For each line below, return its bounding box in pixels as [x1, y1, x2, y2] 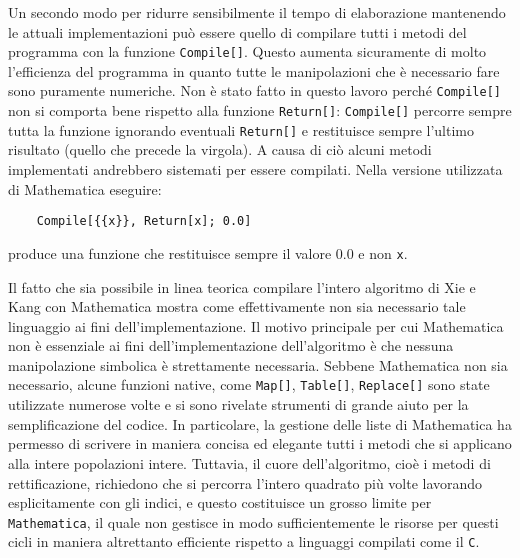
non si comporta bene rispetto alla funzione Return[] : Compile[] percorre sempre [8, 100, 512, 121]
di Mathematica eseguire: [8, 178, 162, 199]
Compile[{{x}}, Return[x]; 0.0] [36, 214, 252, 229]
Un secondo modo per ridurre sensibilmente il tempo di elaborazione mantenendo [8, 2, 506, 22]
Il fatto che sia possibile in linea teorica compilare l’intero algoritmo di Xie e [8, 276, 476, 297]
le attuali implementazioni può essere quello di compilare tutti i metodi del [8, 21, 467, 42]
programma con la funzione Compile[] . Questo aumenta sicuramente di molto [8, 41, 487, 62]
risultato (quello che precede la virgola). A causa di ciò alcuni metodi [8, 139, 432, 160]
